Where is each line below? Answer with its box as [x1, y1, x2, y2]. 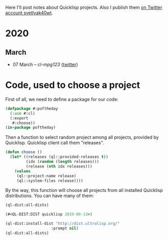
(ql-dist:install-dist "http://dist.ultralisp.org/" [5, 221, 120, 226]
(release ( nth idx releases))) [26, 163, 93, 169]
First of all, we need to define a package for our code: [5, 96, 118, 102]
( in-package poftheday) [5, 125, 56, 130]
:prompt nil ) [51, 226, 79, 231]
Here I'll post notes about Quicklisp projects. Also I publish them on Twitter [5, 5, 162, 10]
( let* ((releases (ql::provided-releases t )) [10, 154, 109, 160]
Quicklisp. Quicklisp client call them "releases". [5, 140, 104, 146]
